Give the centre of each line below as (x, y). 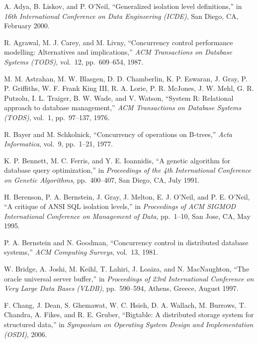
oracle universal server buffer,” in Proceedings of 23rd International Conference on (129, 278)
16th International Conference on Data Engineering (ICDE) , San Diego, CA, (121, 16)
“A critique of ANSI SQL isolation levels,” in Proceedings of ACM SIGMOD (120, 206)
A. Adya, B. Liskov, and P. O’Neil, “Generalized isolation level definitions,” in (123, 6)
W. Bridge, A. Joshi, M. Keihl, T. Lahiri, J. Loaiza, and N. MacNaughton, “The (127, 269)
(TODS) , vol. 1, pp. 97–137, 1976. (57, 117)
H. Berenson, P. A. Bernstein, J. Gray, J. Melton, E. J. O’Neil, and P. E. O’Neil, (127, 196)
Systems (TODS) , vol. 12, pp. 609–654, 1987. (74, 61)
